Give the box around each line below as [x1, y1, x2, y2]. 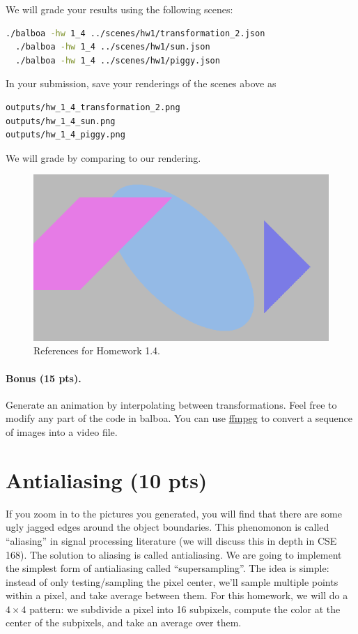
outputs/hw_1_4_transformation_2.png [6, 102, 180, 112]
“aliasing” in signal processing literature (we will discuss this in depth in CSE [6, 533, 337, 548]
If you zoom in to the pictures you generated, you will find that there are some [6, 506, 342, 520]
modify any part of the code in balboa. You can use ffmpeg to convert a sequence [6, 411, 353, 425]
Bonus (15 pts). [6, 370, 81, 385]
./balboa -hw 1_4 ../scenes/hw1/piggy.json [15, 55, 220, 66]
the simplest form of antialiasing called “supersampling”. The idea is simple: [6, 561, 329, 575]
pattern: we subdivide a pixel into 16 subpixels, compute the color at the [29, 601, 341, 616]
